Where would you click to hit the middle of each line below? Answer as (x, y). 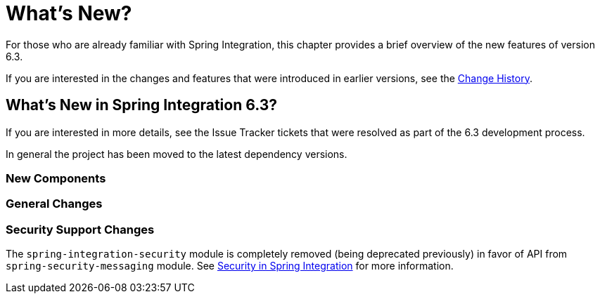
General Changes (54, 204)
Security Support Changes (80, 229)
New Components (56, 178)
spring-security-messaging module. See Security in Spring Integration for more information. (230, 266)
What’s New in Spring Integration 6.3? (142, 105)
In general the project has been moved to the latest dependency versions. (177, 154)
